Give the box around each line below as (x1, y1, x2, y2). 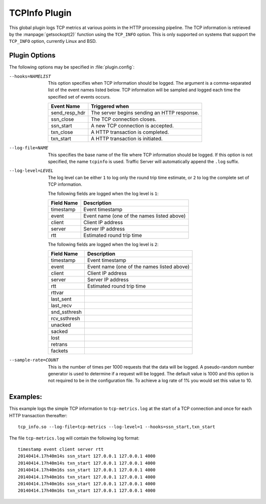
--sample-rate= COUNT (9, 357, 59, 363)
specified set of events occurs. (48, 94, 111, 100)
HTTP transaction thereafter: (9, 412, 67, 418)
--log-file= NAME (9, 145, 49, 151)
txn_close (51, 129, 73, 135)
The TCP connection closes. (91, 116, 157, 123)
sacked (51, 328, 68, 335)
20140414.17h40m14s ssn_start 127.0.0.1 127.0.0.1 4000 (18, 453, 156, 459)
